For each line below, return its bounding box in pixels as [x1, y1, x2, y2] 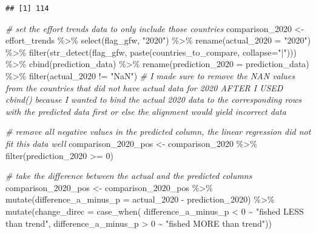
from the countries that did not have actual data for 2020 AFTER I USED [5, 81, 283, 94]
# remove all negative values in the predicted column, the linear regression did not [5, 125, 311, 138]
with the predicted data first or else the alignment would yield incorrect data [5, 105, 286, 117]
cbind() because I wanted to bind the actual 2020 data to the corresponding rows [5, 93, 301, 106]
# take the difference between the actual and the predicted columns [5, 169, 252, 182]
